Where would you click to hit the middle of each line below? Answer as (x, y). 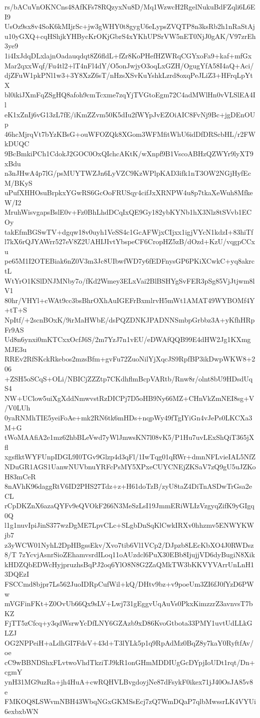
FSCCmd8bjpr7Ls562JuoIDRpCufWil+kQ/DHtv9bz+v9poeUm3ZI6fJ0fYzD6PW (129, 584)
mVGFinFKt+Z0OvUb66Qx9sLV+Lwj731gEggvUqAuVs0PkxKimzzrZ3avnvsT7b (129, 603)
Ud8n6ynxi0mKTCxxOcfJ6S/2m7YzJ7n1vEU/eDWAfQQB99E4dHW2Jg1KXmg (128, 339)
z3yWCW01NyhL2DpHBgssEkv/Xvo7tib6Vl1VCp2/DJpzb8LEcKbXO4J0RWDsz (129, 544)
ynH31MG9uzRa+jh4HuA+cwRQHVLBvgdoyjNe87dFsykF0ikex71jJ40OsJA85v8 (129, 681)
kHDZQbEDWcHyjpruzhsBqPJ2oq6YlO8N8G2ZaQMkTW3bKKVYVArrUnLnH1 (129, 564)
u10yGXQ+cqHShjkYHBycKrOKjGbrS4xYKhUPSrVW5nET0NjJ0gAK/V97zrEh (130, 36)
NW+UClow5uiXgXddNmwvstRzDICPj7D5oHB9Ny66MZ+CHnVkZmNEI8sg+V (130, 398)
